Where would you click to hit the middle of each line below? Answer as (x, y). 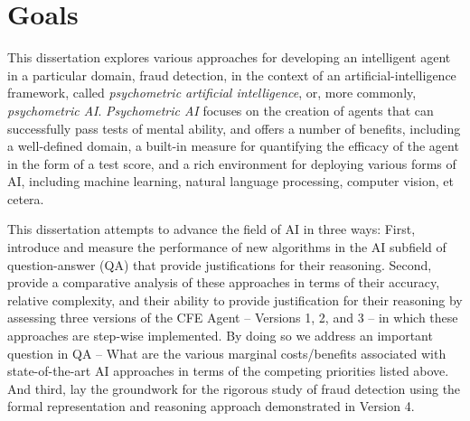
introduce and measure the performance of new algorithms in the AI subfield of (227, 247)
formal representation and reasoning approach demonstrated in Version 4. (211, 406)
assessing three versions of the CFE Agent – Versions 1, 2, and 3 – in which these (233, 318)
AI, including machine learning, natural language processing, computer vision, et (230, 181)
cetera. (26, 198)
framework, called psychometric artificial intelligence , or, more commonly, (212, 93)
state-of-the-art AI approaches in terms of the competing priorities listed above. (228, 371)
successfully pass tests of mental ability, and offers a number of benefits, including (234, 128)
